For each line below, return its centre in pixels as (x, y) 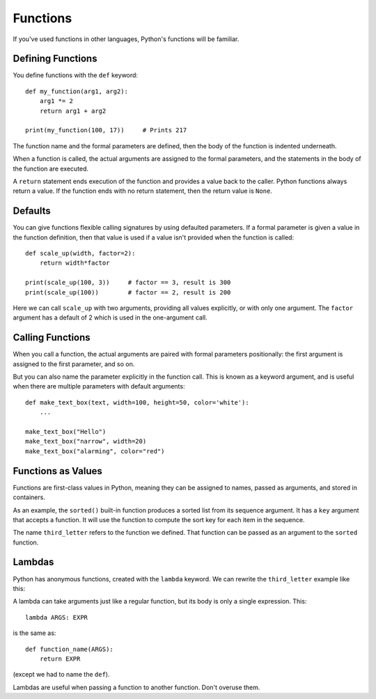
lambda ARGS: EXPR (57, 617)
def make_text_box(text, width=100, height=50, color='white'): (138, 402)
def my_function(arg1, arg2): (77, 91)
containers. (29, 497)
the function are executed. (51, 168)
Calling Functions (52, 338)
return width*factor (75, 263)
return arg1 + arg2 (73, 111)
